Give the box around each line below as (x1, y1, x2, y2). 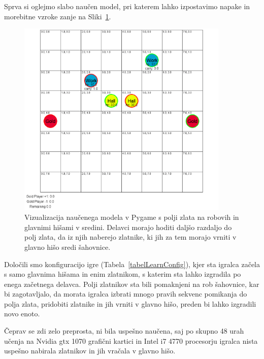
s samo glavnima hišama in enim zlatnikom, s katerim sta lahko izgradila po (4, 269, 241, 279)
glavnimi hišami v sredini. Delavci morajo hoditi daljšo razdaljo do (24, 221, 232, 232)
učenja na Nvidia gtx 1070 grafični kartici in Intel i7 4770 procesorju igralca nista (4, 335, 258, 346)
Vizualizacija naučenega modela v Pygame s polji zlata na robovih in (24, 212, 239, 222)
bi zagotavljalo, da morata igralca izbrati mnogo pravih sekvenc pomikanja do (4, 288, 247, 299)
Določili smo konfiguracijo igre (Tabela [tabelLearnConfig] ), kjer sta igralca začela (4, 258, 260, 269)
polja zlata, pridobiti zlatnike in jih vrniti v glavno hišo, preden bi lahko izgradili (4, 298, 256, 309)
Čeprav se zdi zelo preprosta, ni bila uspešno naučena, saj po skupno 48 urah (4, 325, 244, 336)
